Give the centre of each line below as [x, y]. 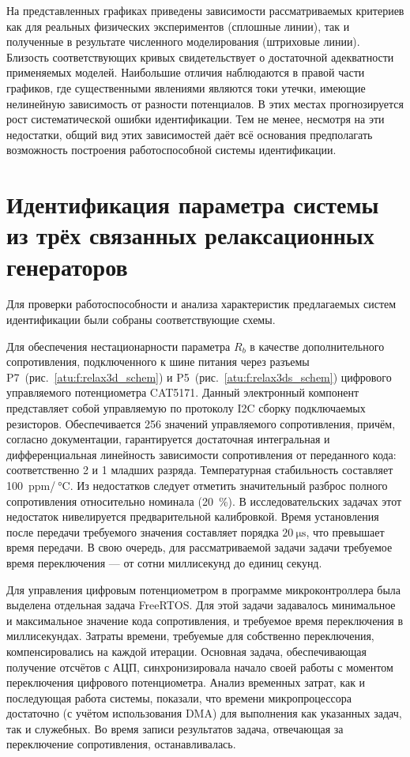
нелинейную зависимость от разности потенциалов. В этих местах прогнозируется [205, 103]
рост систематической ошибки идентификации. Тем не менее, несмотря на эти [196, 119]
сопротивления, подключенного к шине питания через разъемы [158, 362]
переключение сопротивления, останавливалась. [121, 744]
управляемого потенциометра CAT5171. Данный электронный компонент [183, 392]
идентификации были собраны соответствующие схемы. [141, 320]
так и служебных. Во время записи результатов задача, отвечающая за [175, 728]
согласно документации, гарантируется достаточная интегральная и [168, 439]
